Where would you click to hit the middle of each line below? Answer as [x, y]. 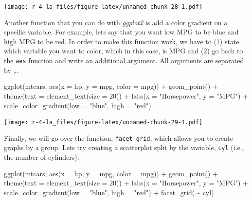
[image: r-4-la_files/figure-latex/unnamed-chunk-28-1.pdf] [103, 7]
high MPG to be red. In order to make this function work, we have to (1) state [122, 41]
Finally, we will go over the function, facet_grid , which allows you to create [118, 138]
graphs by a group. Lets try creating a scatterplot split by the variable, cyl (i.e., [124, 147]
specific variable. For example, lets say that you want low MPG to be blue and [121, 32]
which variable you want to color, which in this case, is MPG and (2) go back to [124, 51]
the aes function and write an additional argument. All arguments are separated [124, 60]
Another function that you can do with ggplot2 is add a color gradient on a [116, 22]
